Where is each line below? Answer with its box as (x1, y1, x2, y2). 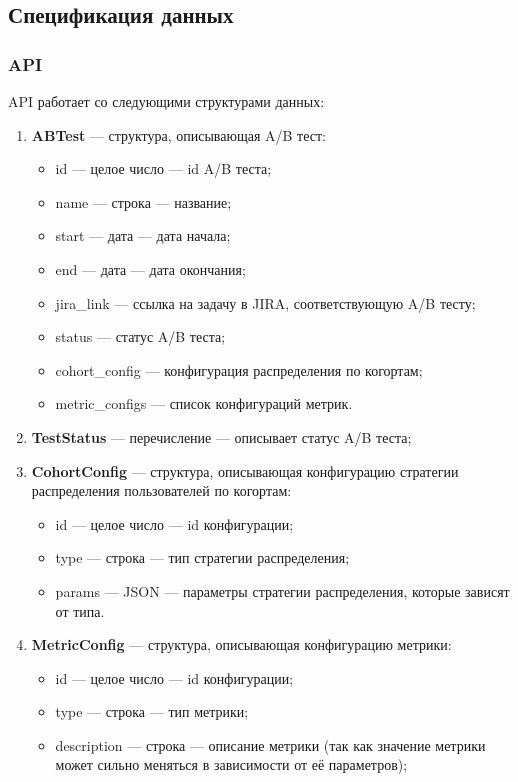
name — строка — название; (55, 191, 232, 212)
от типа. (55, 600, 105, 621)
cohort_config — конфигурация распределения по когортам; (55, 359, 423, 380)
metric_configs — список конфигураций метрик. (55, 393, 353, 414)
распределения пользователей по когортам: (31, 480, 292, 501)
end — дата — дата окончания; (55, 258, 246, 279)
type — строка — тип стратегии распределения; (55, 547, 350, 568)
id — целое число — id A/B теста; (55, 158, 272, 179)
